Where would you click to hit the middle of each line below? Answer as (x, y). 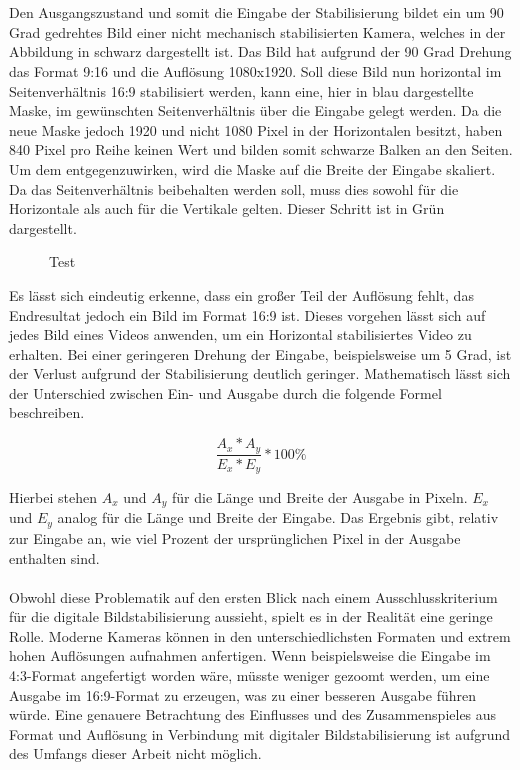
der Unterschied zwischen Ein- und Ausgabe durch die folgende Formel (225, 392)
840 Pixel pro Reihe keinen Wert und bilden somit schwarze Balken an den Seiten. (261, 149)
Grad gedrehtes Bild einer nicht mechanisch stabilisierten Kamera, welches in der (257, 31)
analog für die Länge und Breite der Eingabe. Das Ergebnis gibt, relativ (278, 517)
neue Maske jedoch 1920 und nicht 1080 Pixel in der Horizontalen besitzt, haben (256, 129)
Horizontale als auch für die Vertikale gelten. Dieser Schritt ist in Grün (227, 208)
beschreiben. (47, 412)
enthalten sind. (54, 557)
